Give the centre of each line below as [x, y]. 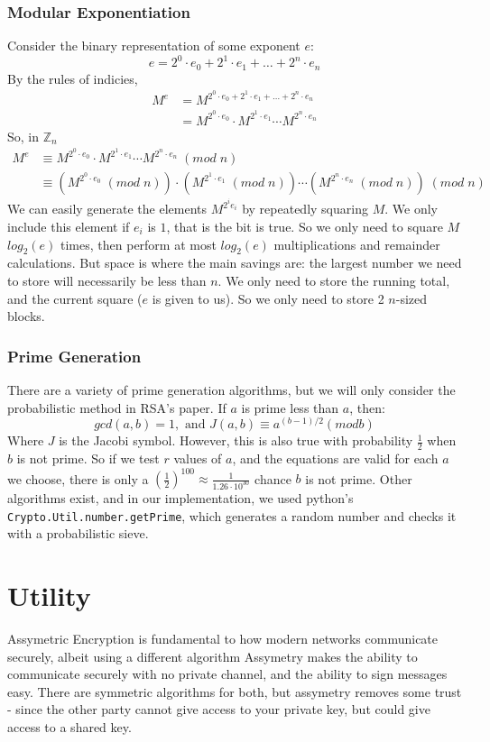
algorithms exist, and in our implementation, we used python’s [180, 498]
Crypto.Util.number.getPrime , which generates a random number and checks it [232, 515]
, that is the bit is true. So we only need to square [305, 226]
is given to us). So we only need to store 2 [268, 298]
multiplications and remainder [357, 244]
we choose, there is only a [78, 478]
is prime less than [290, 407]
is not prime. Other [359, 478]
